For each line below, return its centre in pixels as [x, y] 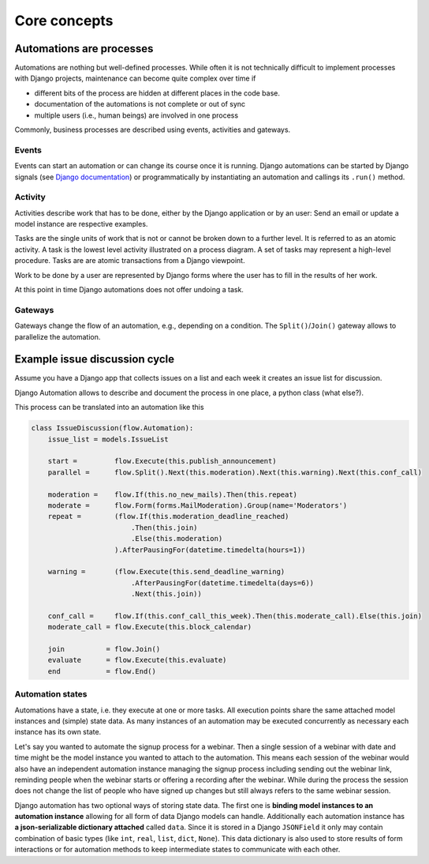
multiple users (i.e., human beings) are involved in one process [136, 115]
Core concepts [64, 21]
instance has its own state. [58, 732]
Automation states [51, 694]
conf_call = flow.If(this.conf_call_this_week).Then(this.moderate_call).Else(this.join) [235, 616]
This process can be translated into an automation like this [109, 408]
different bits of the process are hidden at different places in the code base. [157, 93]
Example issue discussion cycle [95, 359]
